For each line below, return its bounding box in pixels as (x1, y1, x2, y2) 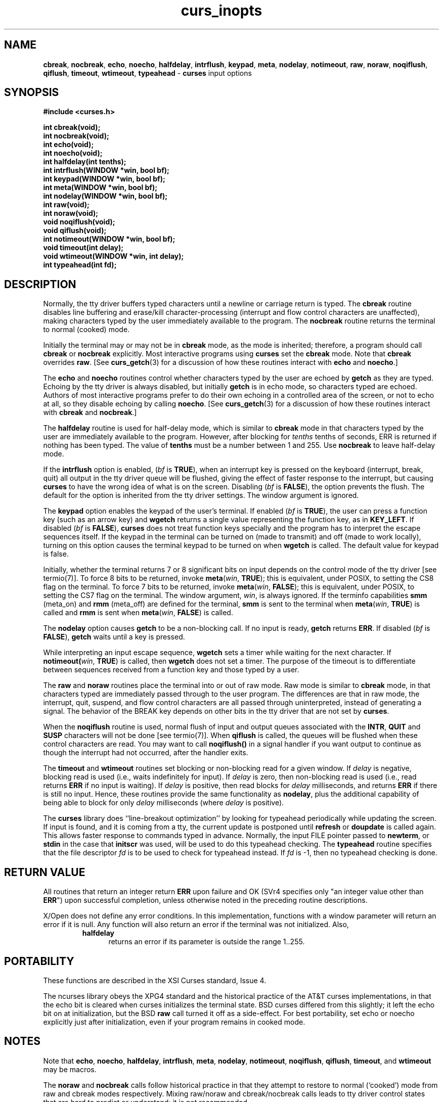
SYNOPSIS (4, 86, 59, 99)
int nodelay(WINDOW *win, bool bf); (43, 192, 168, 201)
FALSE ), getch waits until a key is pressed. (43, 632, 185, 641)
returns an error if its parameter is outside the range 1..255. (108, 937, 305, 946)
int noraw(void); (43, 209, 99, 218)
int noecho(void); (43, 149, 103, 158)
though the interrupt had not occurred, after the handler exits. (43, 748, 248, 757)
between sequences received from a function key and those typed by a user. (43, 665, 299, 674)
